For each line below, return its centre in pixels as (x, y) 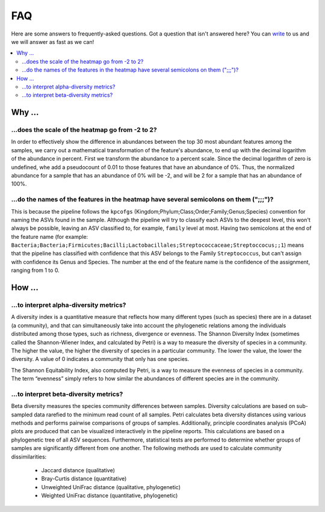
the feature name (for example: (50, 236)
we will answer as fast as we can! (53, 42)
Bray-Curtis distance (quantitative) (84, 479)
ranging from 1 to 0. (35, 270)
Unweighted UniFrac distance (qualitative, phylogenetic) (111, 487)
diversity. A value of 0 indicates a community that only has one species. (100, 359)
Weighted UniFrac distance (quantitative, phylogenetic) (110, 496)
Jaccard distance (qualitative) (78, 470)
